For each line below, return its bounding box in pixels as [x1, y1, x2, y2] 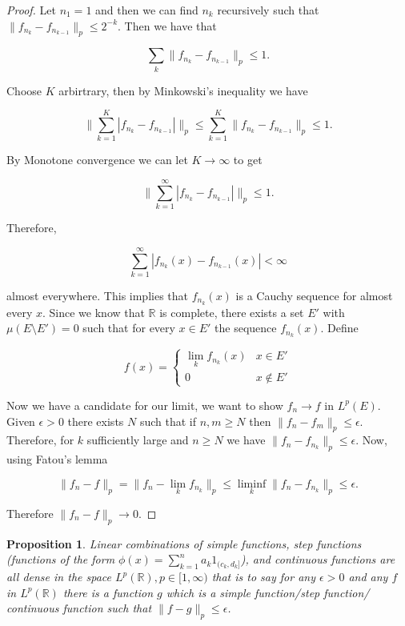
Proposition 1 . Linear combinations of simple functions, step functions [6, 535, 362, 552]
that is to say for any [211, 568, 316, 585]
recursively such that [217, 2, 319, 18]
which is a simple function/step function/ [166, 584, 370, 600]
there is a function [62, 584, 154, 600]
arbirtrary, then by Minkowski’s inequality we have [58, 82, 308, 98]
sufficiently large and [86, 431, 189, 448]
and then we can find [95, 2, 198, 18]
